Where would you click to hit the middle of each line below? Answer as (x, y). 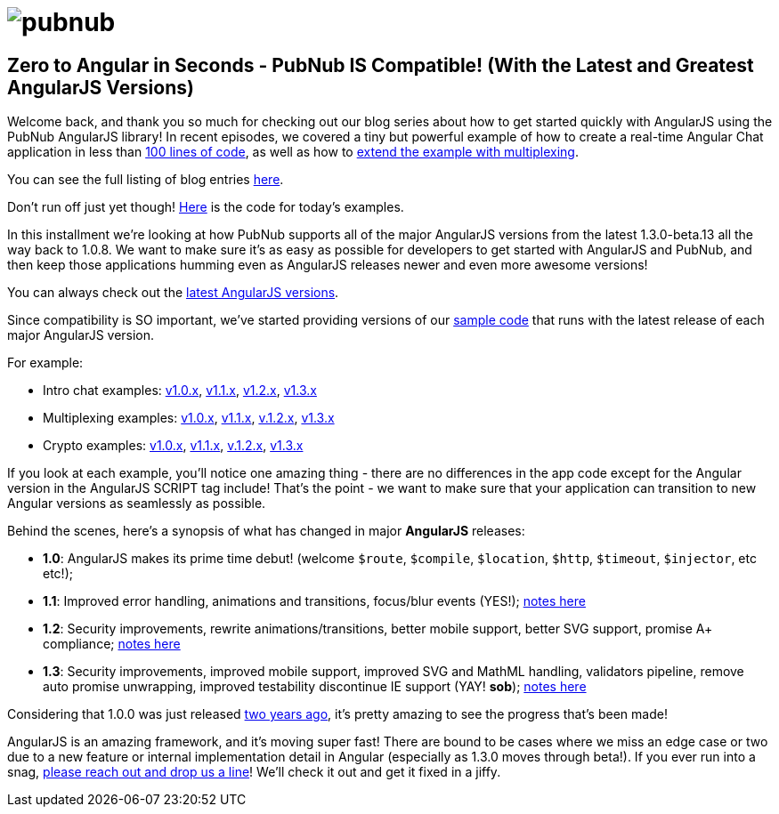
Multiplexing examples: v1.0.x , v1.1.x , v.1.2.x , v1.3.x (189, 418)
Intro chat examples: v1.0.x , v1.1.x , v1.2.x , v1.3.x (180, 391)
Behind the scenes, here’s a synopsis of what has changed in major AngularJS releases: (266, 531)
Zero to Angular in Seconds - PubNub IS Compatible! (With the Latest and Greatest (381, 65)
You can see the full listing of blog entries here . (146, 180)
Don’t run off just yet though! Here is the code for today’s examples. (206, 207)
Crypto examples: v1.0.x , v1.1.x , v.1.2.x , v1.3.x (173, 446)
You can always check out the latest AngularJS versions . (173, 293)
